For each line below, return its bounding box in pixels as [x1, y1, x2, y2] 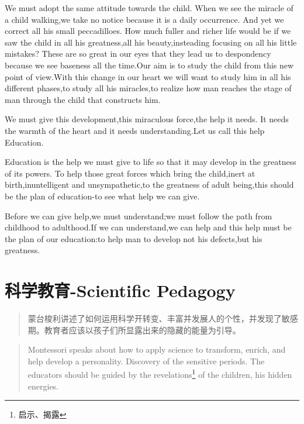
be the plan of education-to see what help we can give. [5, 189, 200, 202]
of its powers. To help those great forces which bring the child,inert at [5, 167, 255, 179]
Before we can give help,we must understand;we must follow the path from [5, 209, 272, 222]
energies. [27, 380, 59, 392]
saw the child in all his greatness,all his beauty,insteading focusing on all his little [5, 36, 297, 48]
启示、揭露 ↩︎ [18, 408, 67, 420]
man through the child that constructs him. [5, 93, 161, 105]
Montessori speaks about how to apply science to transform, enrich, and [27, 343, 286, 356]
